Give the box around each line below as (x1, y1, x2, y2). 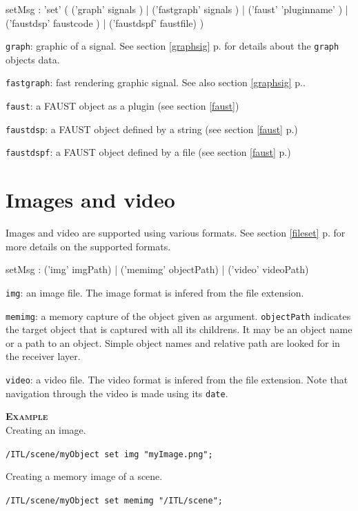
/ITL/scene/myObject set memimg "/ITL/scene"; (6, 495, 223, 505)
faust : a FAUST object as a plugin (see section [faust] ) (6, 99, 239, 113)
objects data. (6, 52, 60, 66)
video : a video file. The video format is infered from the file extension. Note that (6, 372, 348, 387)
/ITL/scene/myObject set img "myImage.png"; (6, 449, 213, 459)
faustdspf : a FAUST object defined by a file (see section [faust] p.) (6, 145, 291, 159)
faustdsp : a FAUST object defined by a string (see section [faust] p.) (6, 121, 298, 136)
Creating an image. (6, 422, 86, 437)
